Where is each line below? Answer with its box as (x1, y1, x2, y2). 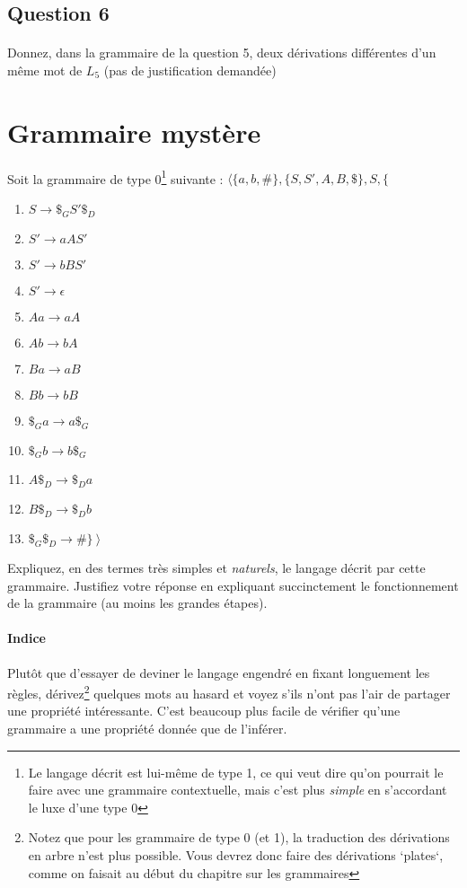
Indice (7, 629, 46, 647)
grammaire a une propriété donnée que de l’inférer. (7, 718, 287, 737)
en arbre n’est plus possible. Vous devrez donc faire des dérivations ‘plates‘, (28, 845, 444, 864)
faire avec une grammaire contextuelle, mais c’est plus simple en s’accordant (28, 780, 447, 799)
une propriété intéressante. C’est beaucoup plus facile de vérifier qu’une (7, 701, 401, 720)
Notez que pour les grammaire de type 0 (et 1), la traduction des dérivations (28, 828, 450, 847)
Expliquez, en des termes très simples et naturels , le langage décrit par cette (7, 558, 426, 576)
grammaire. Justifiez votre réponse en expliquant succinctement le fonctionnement (7, 576, 459, 594)
